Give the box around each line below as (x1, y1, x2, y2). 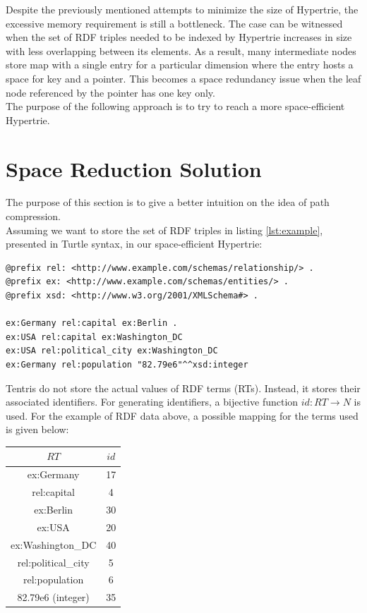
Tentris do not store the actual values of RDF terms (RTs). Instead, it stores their (6, 380, 361, 395)
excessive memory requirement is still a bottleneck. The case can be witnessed (6, 16, 343, 30)
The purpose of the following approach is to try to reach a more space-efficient (6, 99, 345, 114)
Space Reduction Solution (6, 154, 262, 183)
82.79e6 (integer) (17, 590, 90, 605)
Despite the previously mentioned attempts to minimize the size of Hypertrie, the (6, 2, 359, 16)
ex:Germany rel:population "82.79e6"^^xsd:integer (6, 360, 248, 370)
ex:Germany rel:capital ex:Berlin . (6, 318, 178, 329)
